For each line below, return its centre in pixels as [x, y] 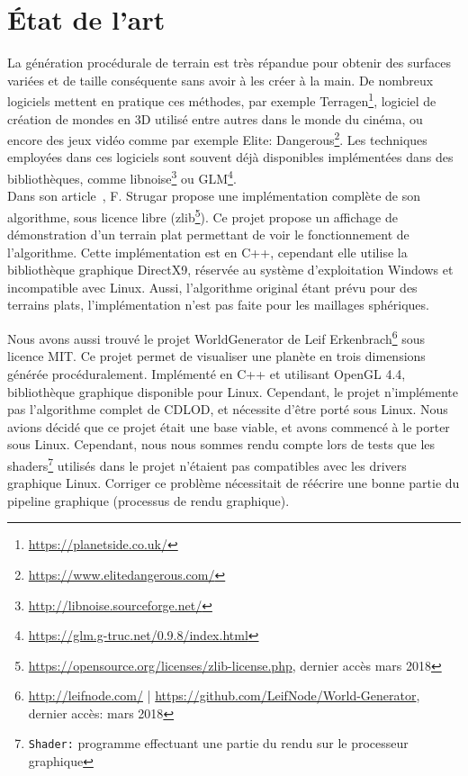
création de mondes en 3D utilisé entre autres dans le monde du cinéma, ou [215, 118]
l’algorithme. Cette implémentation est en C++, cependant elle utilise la [207, 252]
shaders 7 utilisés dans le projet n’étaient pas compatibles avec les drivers [207, 464]
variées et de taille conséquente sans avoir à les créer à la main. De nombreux [220, 80]
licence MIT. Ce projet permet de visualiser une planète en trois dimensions [216, 356]
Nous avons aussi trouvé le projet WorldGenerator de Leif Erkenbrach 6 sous [216, 337]
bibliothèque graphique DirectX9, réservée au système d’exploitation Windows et [230, 270]
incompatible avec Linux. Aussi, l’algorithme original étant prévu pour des [212, 287]
